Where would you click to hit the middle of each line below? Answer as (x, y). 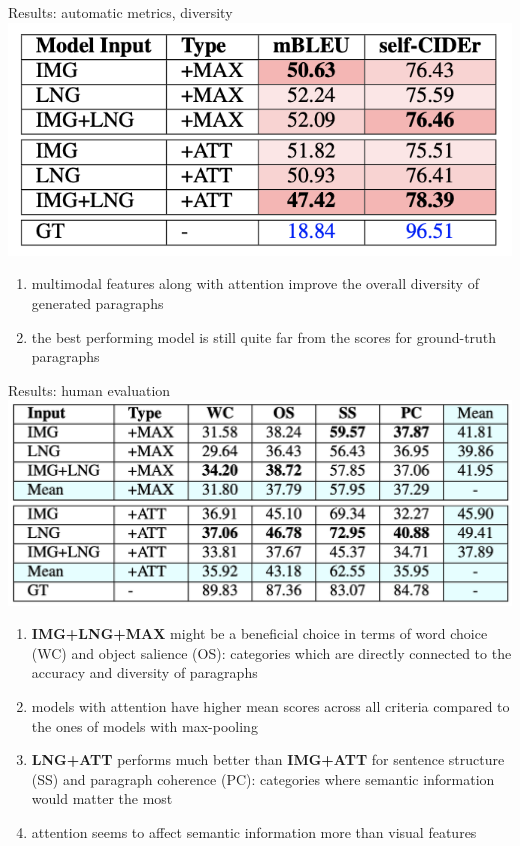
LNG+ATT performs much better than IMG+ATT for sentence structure (268, 759)
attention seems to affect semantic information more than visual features (254, 831)
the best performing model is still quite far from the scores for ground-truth (264, 336)
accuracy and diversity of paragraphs (144, 672)
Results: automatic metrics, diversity (120, 12)
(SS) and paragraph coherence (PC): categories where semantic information (263, 778)
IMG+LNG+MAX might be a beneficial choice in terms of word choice (259, 633)
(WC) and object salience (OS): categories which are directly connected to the (271, 652)
